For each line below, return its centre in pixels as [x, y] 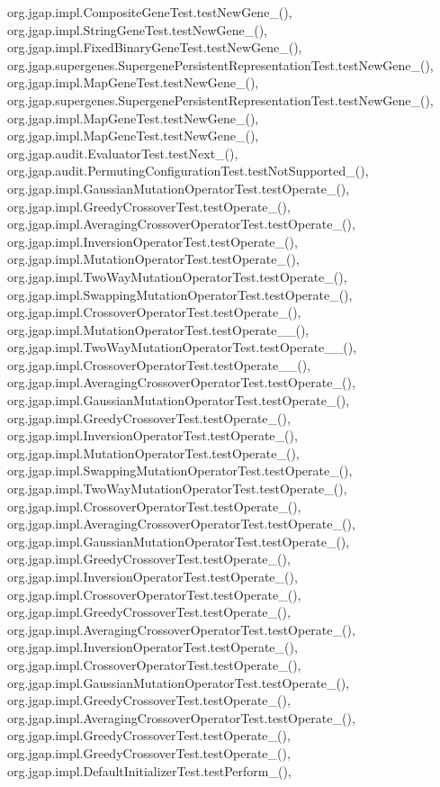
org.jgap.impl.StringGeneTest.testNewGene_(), [138, 29]
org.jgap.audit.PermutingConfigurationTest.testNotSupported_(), [188, 171]
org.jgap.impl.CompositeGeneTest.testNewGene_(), [150, 12]
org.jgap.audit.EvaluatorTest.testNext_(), [123, 153]
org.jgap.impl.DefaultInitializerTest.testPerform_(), [149, 770]
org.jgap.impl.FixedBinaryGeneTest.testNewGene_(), [155, 47]
